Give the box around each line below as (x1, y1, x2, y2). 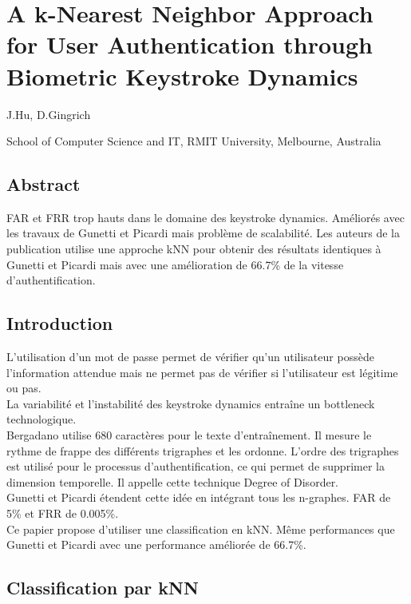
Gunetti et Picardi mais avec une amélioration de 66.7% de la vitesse (6, 256, 344, 272)
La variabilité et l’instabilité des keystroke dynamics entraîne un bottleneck (6, 395, 375, 411)
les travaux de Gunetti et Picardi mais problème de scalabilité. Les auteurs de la (6, 225, 400, 241)
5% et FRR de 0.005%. (6, 505, 119, 521)
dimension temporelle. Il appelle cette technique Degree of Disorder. (6, 473, 339, 490)
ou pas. (6, 379, 41, 396)
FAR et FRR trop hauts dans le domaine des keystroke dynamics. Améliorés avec (6, 209, 405, 225)
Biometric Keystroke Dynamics (6, 59, 358, 92)
